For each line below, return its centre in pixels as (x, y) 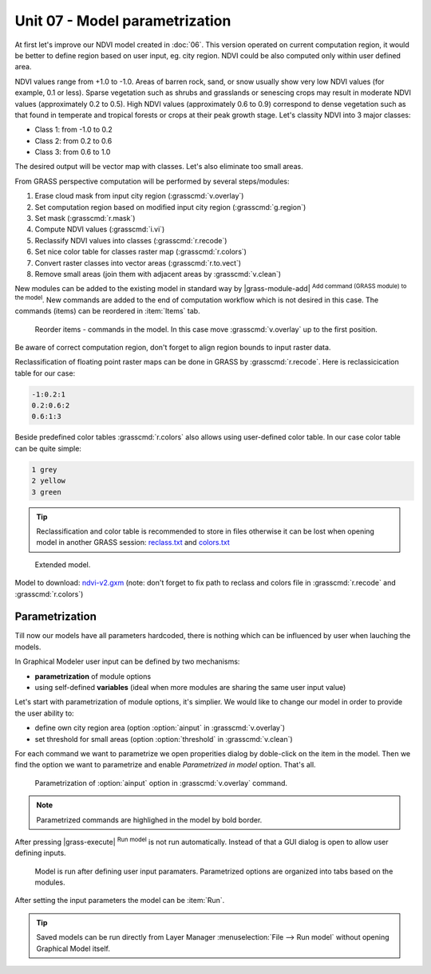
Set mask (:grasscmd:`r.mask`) (85, 219)
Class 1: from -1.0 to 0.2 (74, 130)
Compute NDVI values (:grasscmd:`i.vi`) (100, 229)
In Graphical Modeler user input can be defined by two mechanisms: (127, 661)
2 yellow (49, 481)
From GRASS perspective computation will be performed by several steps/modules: (152, 181)
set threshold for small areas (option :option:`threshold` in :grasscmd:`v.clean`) (164, 739)
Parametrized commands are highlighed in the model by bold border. (149, 820)
